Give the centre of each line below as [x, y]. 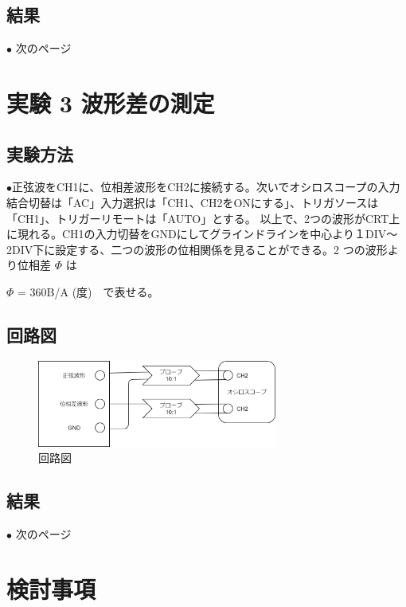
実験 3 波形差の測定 [111, 102]
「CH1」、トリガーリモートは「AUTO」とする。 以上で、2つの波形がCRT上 [203, 218]
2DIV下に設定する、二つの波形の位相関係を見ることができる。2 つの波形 [197, 249]
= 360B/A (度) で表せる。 [88, 291]
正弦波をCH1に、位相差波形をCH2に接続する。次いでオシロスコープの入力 [206, 187]
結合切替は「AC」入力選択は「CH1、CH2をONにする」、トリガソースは [193, 202]
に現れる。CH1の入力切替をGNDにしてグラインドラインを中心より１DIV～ [202, 234]
